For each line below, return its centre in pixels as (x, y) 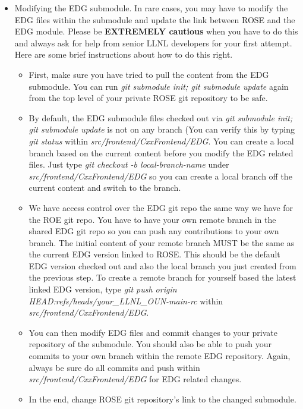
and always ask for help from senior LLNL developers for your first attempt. (153, 43)
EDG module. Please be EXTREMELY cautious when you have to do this (156, 31)
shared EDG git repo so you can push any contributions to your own (154, 231)
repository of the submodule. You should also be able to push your (150, 344)
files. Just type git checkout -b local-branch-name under (129, 164)
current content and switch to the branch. (105, 188)
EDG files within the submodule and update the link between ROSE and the (155, 19)
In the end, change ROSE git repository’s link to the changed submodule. (162, 399)
